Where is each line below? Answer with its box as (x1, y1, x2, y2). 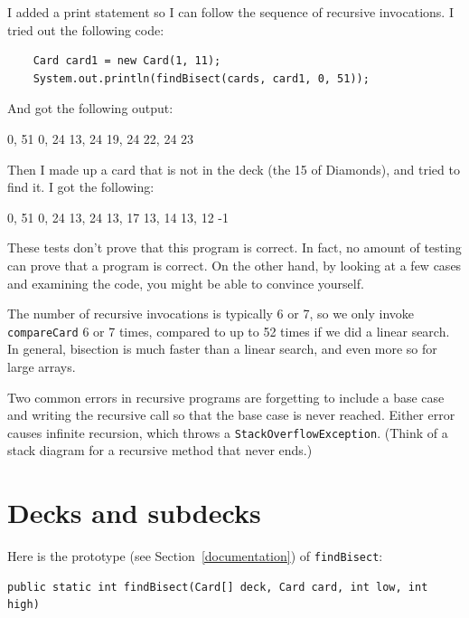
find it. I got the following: (7, 177, 155, 196)
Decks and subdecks (7, 494, 261, 531)
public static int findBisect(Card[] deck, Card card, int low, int (7, 580, 428, 594)
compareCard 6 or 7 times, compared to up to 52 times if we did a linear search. (7, 321, 450, 340)
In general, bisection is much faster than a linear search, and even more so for (7, 339, 437, 358)
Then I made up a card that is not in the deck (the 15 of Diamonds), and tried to (7, 159, 460, 178)
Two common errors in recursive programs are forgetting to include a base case (7, 387, 445, 406)
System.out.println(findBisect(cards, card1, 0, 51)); (33, 71, 370, 85)
